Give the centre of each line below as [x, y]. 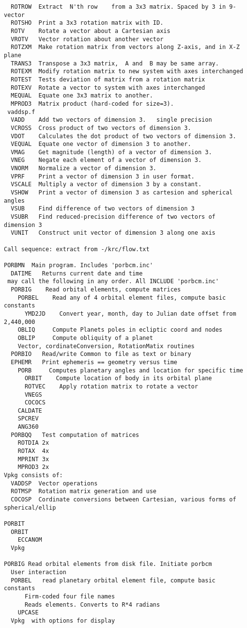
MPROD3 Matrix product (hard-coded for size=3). [92, 104]
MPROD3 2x [33, 467]
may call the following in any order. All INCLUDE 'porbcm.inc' [113, 282]
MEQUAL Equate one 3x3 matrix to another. [82, 96]
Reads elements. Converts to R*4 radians [92, 604]
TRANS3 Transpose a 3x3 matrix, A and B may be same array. [115, 63]
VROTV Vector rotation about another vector [87, 39]
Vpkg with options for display [63, 620]
